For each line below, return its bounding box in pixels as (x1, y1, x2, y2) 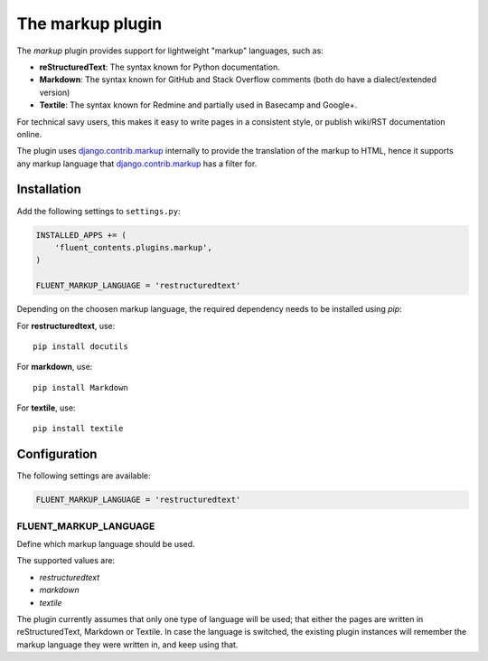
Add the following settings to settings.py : (16, 205, 181, 216)
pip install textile (33, 423, 124, 434)
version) (39, 87, 70, 98)
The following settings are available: (16, 470, 151, 481)
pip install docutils (33, 341, 128, 352)
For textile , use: (16, 402, 76, 413)
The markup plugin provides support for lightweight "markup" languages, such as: (16, 45, 324, 56)
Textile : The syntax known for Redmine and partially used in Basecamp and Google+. (39, 99, 358, 110)
